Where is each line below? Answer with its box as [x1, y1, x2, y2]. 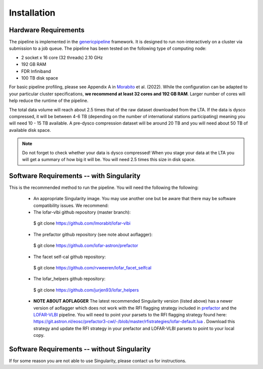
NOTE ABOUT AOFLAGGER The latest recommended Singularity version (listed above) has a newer [33, 298, 233, 304]
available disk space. [9, 127, 51, 133]
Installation [9, 7, 56, 18]
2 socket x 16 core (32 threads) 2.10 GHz [21, 54, 103, 61]
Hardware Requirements [9, 26, 85, 34]
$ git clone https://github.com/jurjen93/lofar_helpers [33, 287, 139, 293]
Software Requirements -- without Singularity [9, 345, 151, 353]
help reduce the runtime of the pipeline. [9, 98, 89, 103]
